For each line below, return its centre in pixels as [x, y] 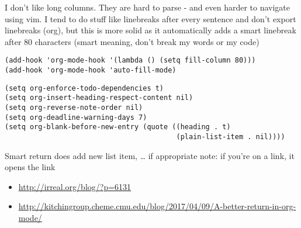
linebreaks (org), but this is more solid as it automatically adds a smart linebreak [150, 30]
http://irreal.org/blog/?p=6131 [75, 186]
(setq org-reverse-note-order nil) [74, 108]
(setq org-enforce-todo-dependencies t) [84, 88]
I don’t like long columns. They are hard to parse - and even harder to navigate [148, 7]
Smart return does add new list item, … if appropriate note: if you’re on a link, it [150, 155]
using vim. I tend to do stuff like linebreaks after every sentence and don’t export [150, 18]
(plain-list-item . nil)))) [231, 137]
